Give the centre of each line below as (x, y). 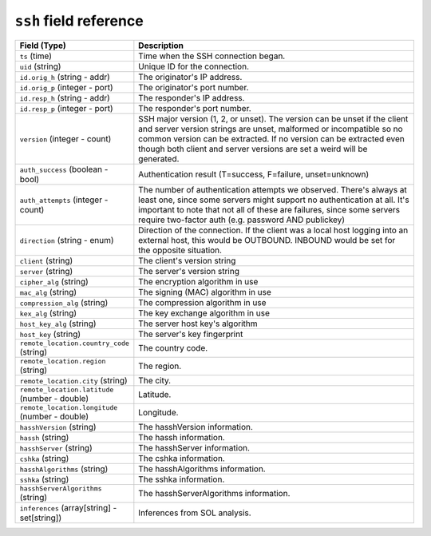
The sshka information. (182, 479)
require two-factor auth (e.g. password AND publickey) (242, 220)
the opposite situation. (180, 250)
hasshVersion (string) (58, 427)
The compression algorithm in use (202, 302)
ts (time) (36, 56)
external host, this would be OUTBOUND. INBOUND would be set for (267, 240)
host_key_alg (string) (58, 324)
